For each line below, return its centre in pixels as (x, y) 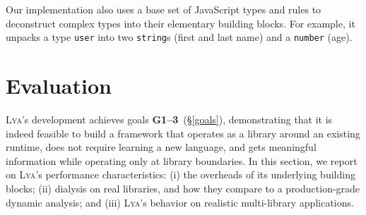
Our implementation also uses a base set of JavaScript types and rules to (164, 9)
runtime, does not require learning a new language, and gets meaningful (161, 147)
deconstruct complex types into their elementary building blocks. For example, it (181, 23)
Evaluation (59, 86)
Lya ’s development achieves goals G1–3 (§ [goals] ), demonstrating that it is (169, 119)
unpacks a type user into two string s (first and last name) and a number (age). (179, 37)
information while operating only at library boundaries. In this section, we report (182, 160)
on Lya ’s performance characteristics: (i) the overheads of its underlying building (181, 174)
